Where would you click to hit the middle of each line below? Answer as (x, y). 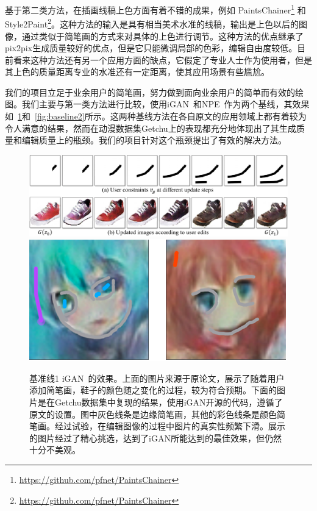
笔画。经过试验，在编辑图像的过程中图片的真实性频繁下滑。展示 (157, 426)
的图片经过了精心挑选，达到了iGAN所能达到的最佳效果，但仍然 (155, 438)
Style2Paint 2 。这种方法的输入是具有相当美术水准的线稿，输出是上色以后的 (152, 23)
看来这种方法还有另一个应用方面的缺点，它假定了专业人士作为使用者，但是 (162, 59)
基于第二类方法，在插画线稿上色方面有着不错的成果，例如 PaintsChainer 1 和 (155, 9)
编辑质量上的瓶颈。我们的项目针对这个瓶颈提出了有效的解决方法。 (154, 140)
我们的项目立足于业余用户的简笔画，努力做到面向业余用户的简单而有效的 (150, 92)
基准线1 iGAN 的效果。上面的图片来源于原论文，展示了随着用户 (157, 378)
